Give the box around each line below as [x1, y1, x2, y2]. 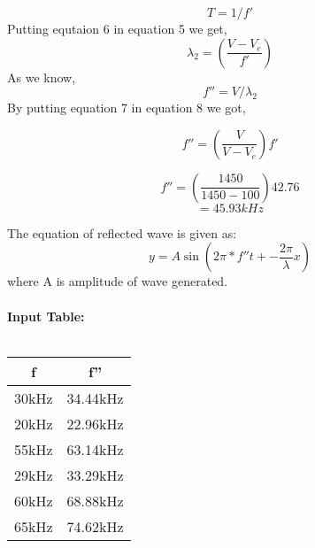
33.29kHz [66, 464, 124, 485]
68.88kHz [66, 490, 124, 511]
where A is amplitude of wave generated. [7, 272, 228, 290]
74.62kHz [66, 515, 124, 536]
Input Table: [7, 306, 85, 325]
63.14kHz [66, 438, 124, 459]
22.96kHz [66, 413, 124, 434]
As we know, [7, 67, 76, 86]
